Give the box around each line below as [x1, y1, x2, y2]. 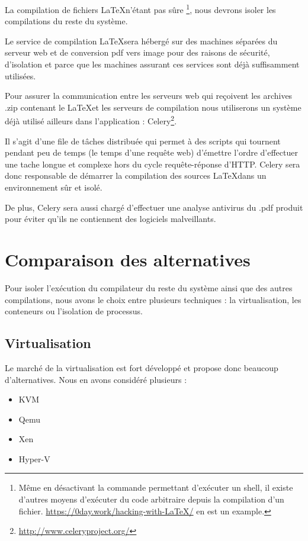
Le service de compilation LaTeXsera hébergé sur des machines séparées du [5, 34, 278, 47]
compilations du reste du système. [5, 15, 128, 27]
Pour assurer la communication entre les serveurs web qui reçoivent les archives [5, 89, 293, 102]
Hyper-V [18, 452, 50, 465]
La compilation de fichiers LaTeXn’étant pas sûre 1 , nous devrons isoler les [5, 2, 276, 15]
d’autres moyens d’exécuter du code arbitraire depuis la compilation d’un [18, 493, 284, 505]
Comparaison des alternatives [5, 247, 251, 271]
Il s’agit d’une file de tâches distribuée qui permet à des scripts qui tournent [5, 134, 281, 147]
